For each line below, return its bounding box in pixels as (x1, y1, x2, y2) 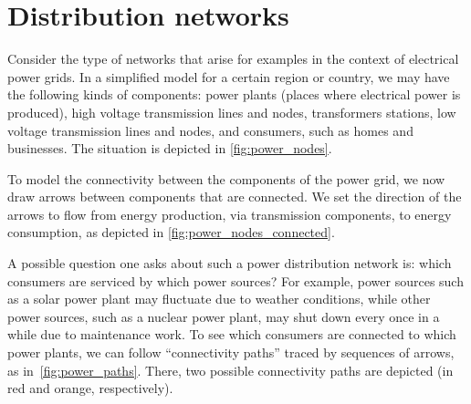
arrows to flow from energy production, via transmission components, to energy (7, 204, 452, 223)
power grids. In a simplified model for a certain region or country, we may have (7, 67, 450, 86)
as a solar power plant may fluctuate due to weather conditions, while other (7, 289, 431, 308)
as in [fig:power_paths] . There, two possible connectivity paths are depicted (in (7, 360, 454, 379)
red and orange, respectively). (7, 378, 173, 398)
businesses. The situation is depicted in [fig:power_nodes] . (7, 139, 332, 158)
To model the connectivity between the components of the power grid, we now (7, 169, 445, 188)
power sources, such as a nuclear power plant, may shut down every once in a (7, 306, 440, 326)
